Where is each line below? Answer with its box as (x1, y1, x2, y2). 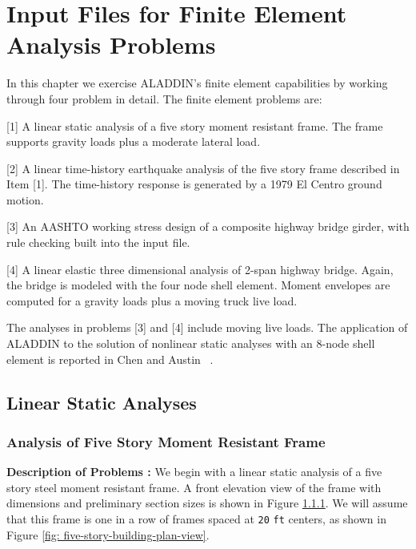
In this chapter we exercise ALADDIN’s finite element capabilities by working (6, 75, 388, 91)
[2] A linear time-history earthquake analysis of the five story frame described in (6, 159, 400, 176)
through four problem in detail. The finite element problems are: (6, 90, 322, 107)
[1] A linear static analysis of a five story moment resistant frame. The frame (6, 117, 383, 134)
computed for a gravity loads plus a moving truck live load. (6, 292, 298, 309)
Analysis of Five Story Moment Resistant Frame (6, 431, 326, 451)
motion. (6, 191, 44, 208)
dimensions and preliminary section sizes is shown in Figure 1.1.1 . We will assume (6, 495, 408, 511)
